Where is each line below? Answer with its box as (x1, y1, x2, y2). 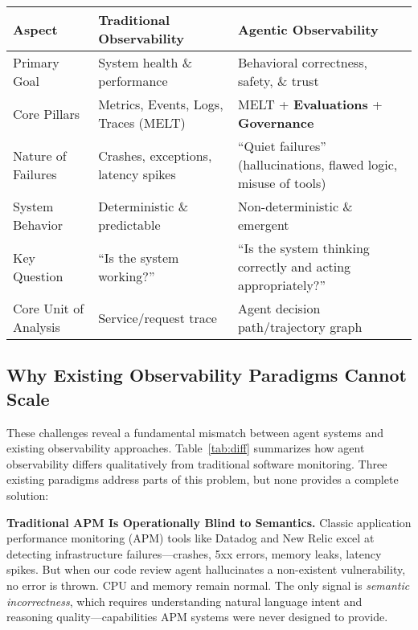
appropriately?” (237, 276, 326, 294)
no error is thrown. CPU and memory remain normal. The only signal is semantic (6, 576, 410, 593)
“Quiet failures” (237, 137, 326, 155)
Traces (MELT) (98, 113, 186, 132)
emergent (237, 215, 289, 234)
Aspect (13, 19, 58, 39)
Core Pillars (13, 104, 80, 123)
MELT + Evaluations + (237, 95, 383, 113)
